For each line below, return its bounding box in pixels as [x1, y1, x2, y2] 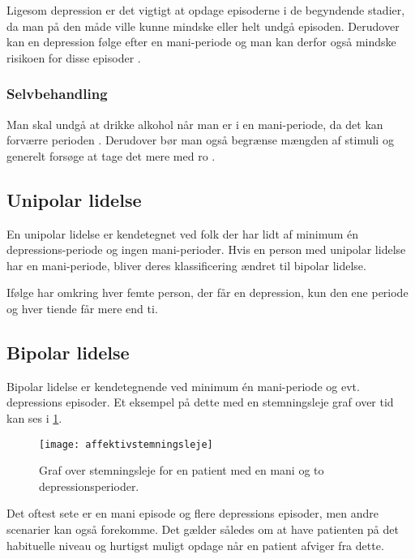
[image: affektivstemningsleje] [39, 438, 213, 450]
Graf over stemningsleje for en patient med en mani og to [39, 462, 324, 479]
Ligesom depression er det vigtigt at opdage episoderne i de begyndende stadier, [6, 2, 405, 18]
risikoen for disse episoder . [6, 49, 141, 66]
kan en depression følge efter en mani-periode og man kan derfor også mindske [6, 33, 396, 50]
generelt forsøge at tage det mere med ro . [6, 147, 216, 164]
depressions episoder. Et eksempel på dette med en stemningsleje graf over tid [6, 393, 394, 411]
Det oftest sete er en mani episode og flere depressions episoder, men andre [6, 505, 379, 522]
